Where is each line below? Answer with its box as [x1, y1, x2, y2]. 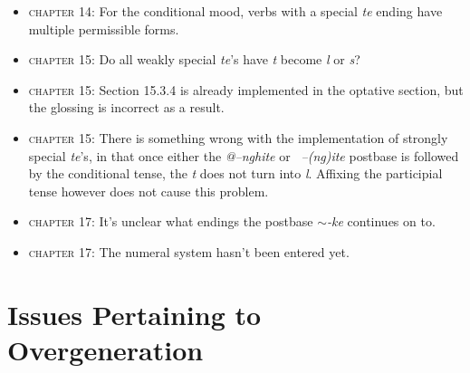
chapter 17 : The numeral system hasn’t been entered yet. [28, 242, 350, 261]
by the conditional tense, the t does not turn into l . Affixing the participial [28, 164, 443, 183]
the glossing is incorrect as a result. [28, 98, 225, 117]
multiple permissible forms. [28, 19, 179, 38]
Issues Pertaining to [7, 295, 262, 332]
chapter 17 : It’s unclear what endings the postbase [28, 212, 313, 231]
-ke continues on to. [326, 212, 436, 231]
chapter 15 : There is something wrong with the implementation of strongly [28, 128, 448, 147]
